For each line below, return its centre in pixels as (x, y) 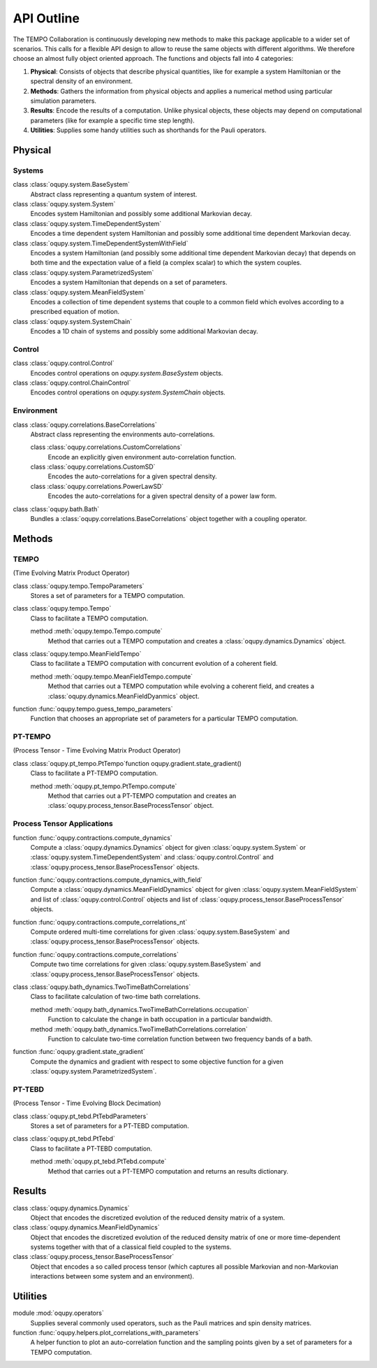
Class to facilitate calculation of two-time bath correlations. (115, 997)
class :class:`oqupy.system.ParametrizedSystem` (83, 272)
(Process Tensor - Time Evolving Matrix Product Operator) (97, 750)
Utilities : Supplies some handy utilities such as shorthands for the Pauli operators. (148, 130)
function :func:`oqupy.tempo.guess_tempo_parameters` (93, 708)
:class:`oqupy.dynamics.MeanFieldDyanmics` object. (124, 696)
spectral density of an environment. (81, 81)
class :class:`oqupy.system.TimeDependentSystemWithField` (101, 243)
